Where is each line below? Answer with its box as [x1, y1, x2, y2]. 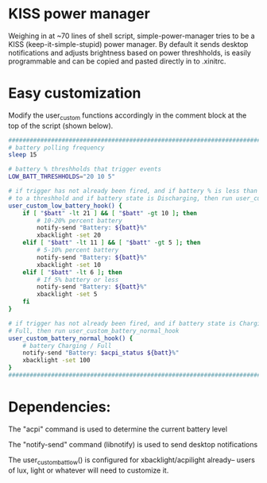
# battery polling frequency [8, 144, 105, 152]
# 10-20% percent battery [37, 216, 123, 225]
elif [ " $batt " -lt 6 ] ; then [22, 268, 123, 276]
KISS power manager [8, 5, 151, 23]
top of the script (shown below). [8, 121, 114, 130]
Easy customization [8, 84, 141, 102]
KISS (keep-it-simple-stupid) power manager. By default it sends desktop [8, 39, 249, 48]
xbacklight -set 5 [37, 291, 98, 299]
